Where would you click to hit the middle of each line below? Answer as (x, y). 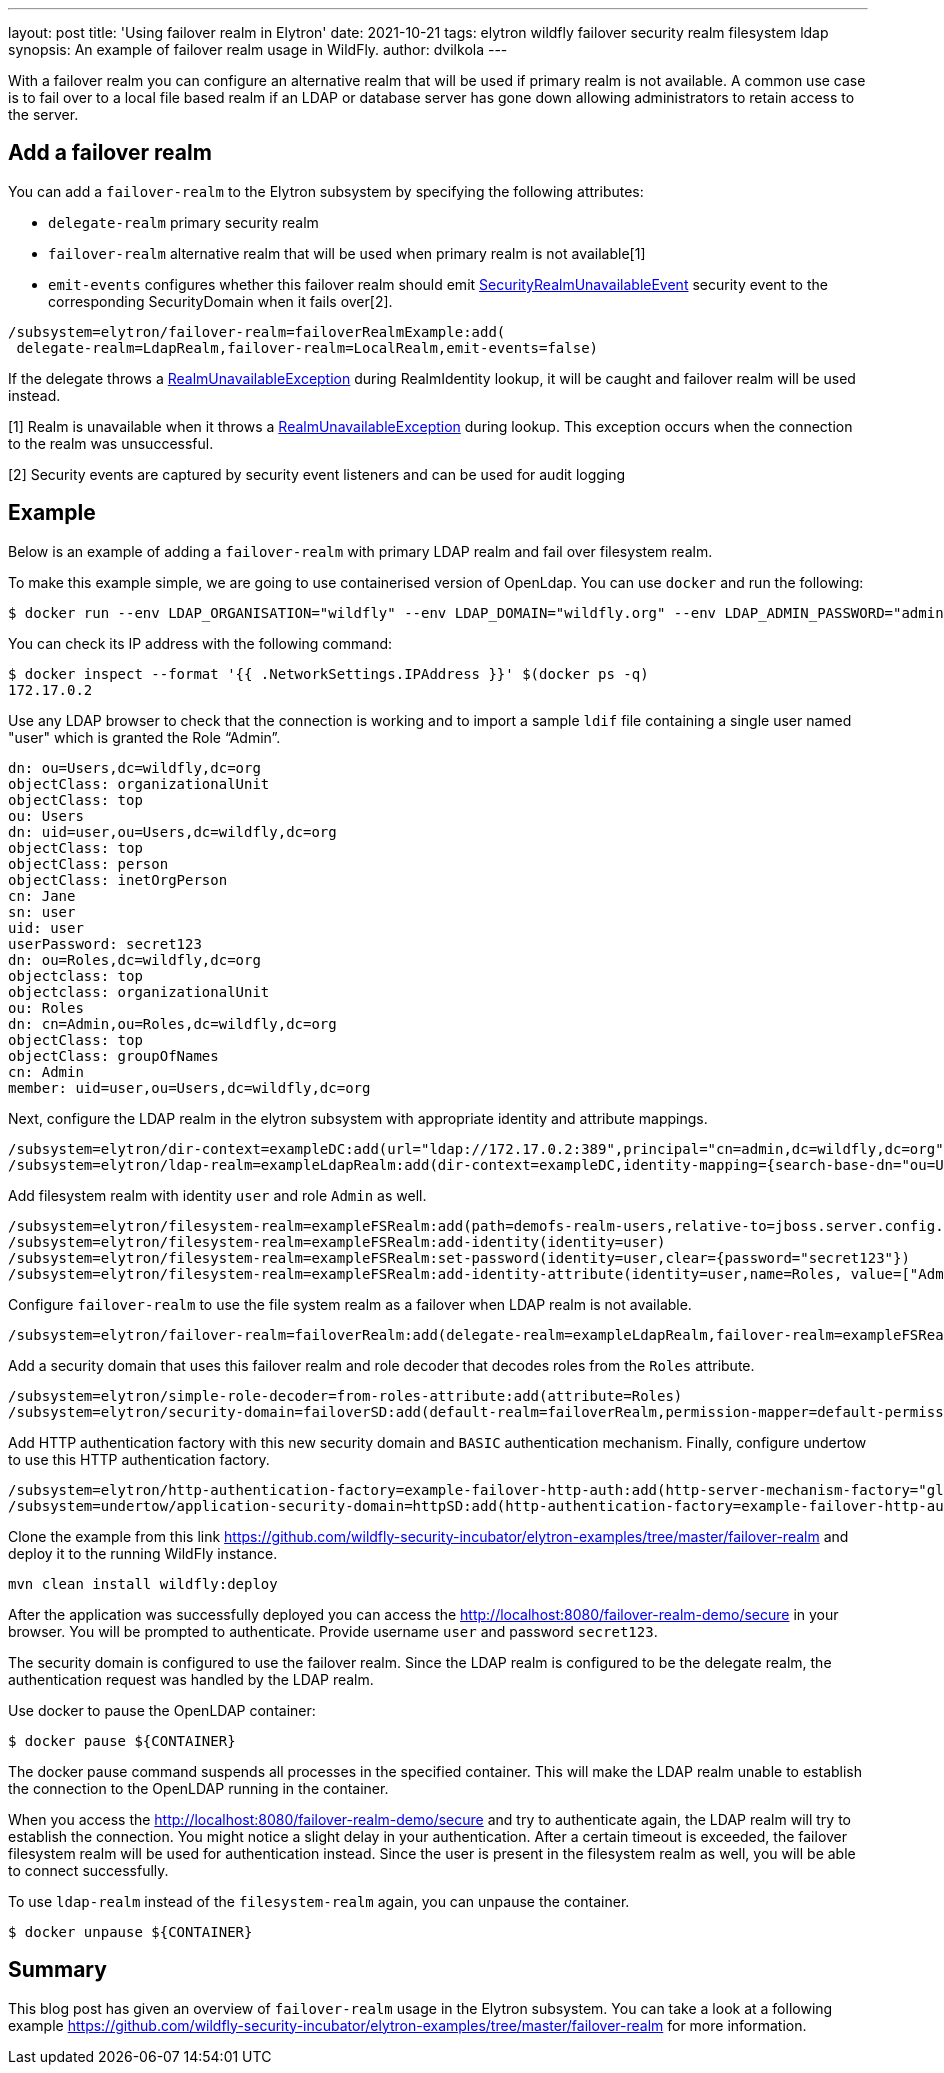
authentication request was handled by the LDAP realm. (191, 1679)
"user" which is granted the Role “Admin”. (144, 737)
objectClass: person (88, 863)
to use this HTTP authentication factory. (139, 1459)
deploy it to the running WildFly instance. (143, 1553)
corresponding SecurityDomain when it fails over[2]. (220, 301)
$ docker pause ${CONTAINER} (122, 1740)
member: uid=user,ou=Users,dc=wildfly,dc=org (189, 1087)
